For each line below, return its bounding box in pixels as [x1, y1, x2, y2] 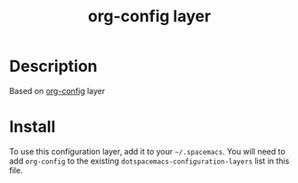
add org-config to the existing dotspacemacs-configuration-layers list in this [9, 155, 290, 166]
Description [9, 56, 98, 76]
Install [9, 117, 56, 137]
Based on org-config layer [9, 85, 105, 96]
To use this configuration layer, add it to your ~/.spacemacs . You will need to [9, 146, 286, 156]
